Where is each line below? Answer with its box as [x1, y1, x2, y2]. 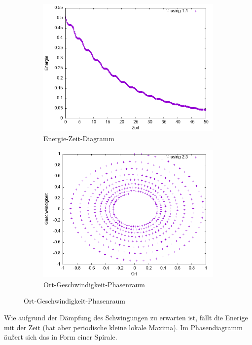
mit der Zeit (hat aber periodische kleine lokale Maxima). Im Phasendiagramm [4, 322, 243, 332]
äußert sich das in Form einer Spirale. [4, 332, 117, 342]
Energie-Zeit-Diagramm [43, 133, 114, 143]
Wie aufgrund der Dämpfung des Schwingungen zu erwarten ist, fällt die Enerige [4, 312, 248, 322]
